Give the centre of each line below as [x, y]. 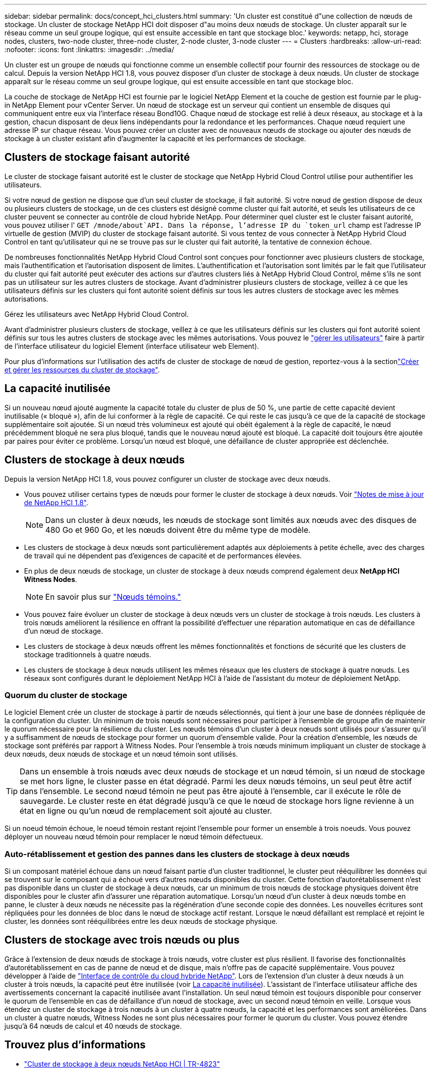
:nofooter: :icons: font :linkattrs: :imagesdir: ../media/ [89, 49]
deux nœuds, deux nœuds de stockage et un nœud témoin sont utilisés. [121, 754]
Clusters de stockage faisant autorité [97, 157]
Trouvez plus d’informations [75, 1045]
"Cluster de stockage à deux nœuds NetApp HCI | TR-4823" [122, 1064]
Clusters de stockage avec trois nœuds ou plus [122, 940]
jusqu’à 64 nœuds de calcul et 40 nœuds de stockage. [93, 1026]
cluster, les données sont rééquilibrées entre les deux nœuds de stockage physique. [141, 921]
